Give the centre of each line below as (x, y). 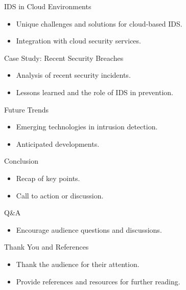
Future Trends (27, 109)
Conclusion (21, 161)
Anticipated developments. (58, 143)
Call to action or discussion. (60, 195)
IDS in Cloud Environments (48, 6)
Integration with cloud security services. (78, 41)
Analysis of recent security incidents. (73, 75)
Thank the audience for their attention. (78, 264)
